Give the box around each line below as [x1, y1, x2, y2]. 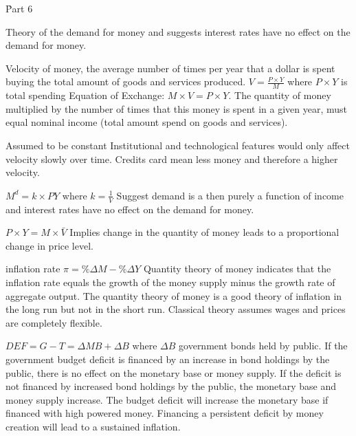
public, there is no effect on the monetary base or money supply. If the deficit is [5, 365, 342, 380]
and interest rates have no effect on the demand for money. [5, 201, 254, 216]
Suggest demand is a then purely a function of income [116, 188, 344, 202]
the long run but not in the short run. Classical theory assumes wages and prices [5, 302, 346, 316]
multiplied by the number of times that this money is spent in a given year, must [5, 101, 348, 116]
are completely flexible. [5, 315, 102, 329]
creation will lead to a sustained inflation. [5, 419, 181, 433]
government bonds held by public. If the [179, 338, 348, 353]
